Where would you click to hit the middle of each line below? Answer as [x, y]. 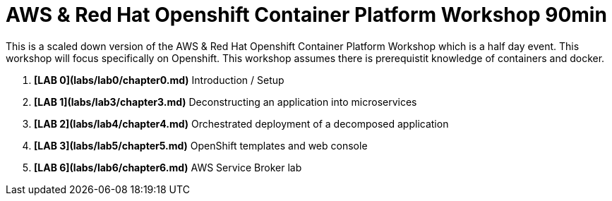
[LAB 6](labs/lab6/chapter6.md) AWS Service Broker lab [168, 167]
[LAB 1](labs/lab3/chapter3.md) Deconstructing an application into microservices [226, 102]
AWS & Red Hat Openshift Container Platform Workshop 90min [306, 15]
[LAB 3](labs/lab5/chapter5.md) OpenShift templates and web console [201, 145]
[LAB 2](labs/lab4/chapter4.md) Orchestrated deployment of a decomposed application [241, 123]
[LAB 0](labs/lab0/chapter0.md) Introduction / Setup [159, 80]
